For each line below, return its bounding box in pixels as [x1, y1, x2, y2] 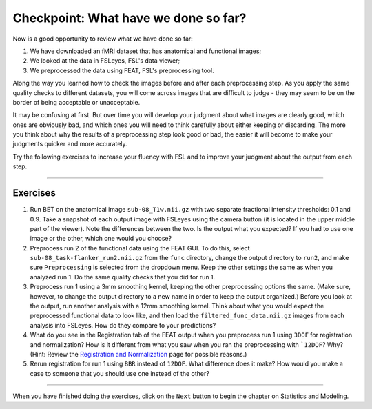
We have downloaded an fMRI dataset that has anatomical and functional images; [30, 47, 262, 55]
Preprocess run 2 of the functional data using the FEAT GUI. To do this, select [30, 243, 251, 252]
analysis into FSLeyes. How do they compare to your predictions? [30, 321, 216, 329]
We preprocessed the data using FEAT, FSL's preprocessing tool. [30, 66, 214, 74]
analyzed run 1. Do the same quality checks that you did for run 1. [30, 272, 216, 281]
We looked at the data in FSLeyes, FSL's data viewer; [30, 57, 180, 65]
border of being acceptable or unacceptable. [12, 98, 141, 106]
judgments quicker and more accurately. [12, 140, 127, 148]
